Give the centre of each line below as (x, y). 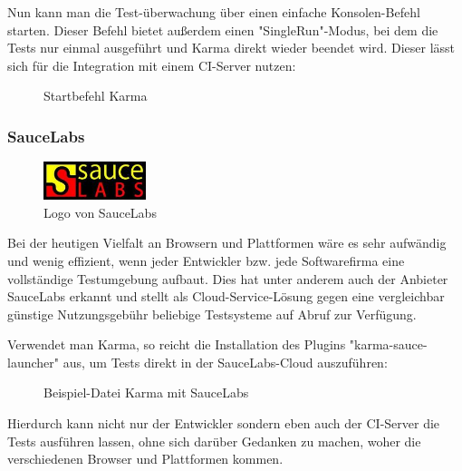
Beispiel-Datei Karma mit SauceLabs (146, 392)
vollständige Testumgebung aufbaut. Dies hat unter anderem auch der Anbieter (228, 278)
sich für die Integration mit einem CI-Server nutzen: (152, 65)
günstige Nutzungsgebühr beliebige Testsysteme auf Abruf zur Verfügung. (212, 314)
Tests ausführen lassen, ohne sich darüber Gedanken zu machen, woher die (214, 441)
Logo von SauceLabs (100, 212)
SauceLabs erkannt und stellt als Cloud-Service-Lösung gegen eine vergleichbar (226, 296)
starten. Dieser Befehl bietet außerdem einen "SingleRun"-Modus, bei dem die (223, 29)
